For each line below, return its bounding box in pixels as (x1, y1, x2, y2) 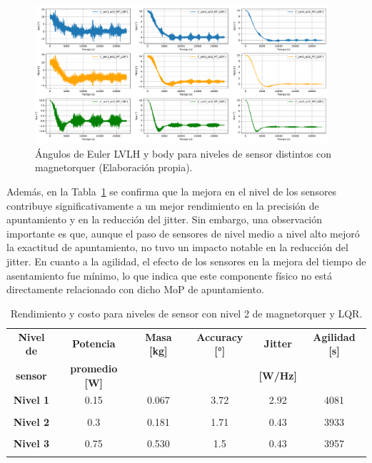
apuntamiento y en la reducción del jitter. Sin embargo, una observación (6, 212, 323, 227)
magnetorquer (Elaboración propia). (35, 160, 193, 175)
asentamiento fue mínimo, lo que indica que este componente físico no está (6, 268, 333, 283)
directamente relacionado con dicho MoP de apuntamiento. (6, 282, 264, 297)
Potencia (71, 336, 116, 351)
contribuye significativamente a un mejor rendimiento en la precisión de (6, 198, 319, 213)
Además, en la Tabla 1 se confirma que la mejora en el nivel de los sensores (6, 183, 337, 198)
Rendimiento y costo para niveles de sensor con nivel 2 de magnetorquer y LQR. (10, 305, 363, 320)
